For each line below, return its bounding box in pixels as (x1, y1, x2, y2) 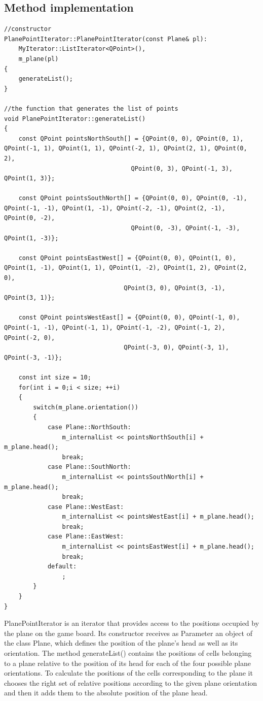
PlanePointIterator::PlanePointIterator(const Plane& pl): (4, 35, 207, 43)
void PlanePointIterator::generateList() (4, 115, 146, 122)
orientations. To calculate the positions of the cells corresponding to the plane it (4, 667, 253, 678)
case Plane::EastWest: (47, 533, 124, 540)
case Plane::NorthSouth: (47, 423, 131, 431)
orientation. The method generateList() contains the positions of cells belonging (4, 648, 252, 658)
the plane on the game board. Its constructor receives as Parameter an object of (4, 627, 252, 638)
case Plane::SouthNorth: (47, 463, 131, 471)
